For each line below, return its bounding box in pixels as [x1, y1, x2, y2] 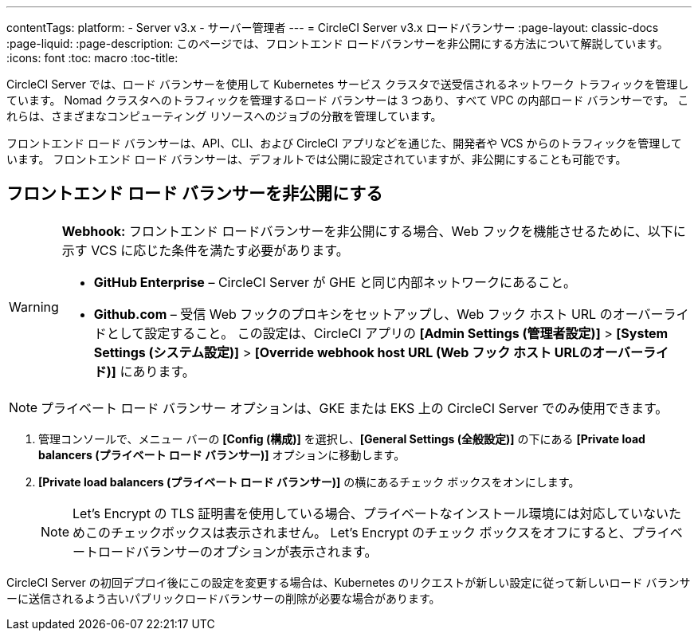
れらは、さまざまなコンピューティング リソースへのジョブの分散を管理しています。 [6, 109, 442, 123]
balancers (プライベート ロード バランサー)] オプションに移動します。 [38, 447, 406, 462]
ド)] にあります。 [93, 363, 195, 379]
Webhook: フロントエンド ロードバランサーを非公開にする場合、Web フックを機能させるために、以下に [61, 222, 686, 239]
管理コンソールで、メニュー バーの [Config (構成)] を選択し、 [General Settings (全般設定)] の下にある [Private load [38, 431, 645, 446]
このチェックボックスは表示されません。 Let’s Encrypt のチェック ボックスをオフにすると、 [85, 524, 632, 541]
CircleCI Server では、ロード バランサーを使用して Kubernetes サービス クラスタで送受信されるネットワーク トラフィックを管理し [6, 77, 689, 91]
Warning [9, 298, 59, 315]
